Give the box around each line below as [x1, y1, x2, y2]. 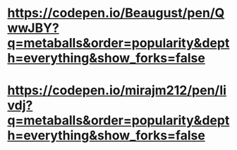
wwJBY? [7, 20, 60, 36]
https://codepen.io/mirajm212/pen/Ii [7, 83, 227, 98]
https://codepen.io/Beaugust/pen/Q [7, 5, 225, 21]
